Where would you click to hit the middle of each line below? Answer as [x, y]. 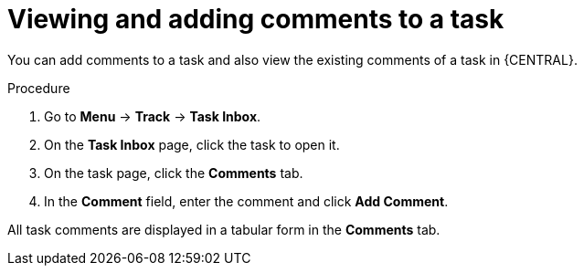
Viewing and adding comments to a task [256, 19]
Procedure [39, 88]
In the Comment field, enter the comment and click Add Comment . [246, 201]
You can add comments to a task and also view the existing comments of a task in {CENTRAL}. [292, 59]
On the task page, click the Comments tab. [174, 173]
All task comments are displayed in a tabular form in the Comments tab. [224, 229]
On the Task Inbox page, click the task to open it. [192, 144]
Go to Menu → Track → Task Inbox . [153, 116]
